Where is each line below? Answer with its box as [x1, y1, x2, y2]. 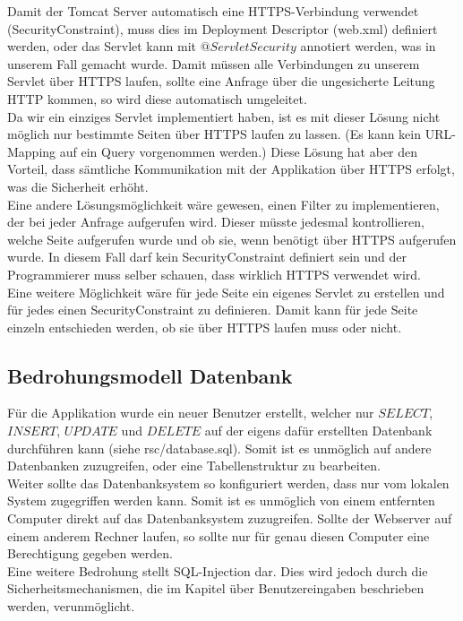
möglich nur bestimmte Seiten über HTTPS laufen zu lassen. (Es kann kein [7, 125, 421, 143]
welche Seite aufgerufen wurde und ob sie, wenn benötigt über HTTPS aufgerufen [7, 229, 457, 248]
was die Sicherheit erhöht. [7, 177, 149, 195]
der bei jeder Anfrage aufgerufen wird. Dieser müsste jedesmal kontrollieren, [7, 212, 424, 231]
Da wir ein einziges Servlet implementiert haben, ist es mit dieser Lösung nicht [7, 107, 441, 125]
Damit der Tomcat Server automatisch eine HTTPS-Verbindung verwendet [7, 2, 419, 20]
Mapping [7, 142, 56, 160]
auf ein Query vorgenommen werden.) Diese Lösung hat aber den [59, 142, 418, 160]
